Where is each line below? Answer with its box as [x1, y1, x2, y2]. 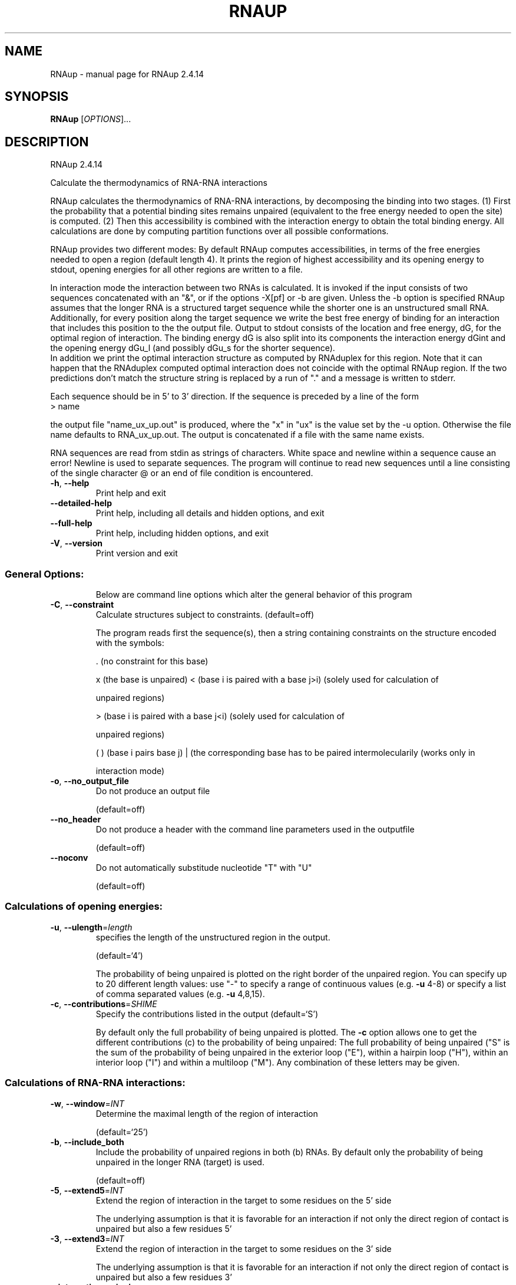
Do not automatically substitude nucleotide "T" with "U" [95, 863, 312, 873]
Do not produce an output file [95, 786, 210, 796]
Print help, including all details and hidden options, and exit [95, 508, 325, 519]
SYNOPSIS [5, 89, 69, 104]
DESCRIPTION [5, 134, 89, 149]
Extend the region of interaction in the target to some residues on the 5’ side [95, 1195, 392, 1205]
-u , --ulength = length [50, 922, 133, 932]
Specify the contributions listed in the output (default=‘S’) [95, 1008, 318, 1019]
